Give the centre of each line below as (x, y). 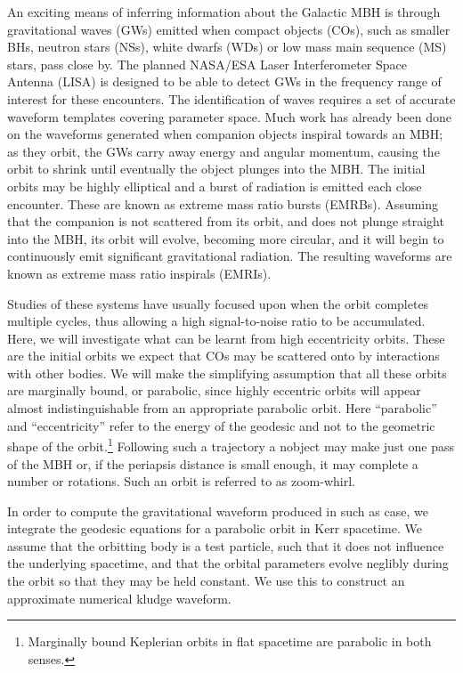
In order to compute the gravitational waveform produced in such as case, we (218, 511)
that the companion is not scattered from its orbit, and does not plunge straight (226, 221)
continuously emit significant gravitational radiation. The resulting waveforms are (230, 256)
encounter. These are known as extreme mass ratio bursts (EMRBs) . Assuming (223, 203)
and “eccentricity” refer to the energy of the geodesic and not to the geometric (221, 425)
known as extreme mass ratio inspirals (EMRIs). (139, 273)
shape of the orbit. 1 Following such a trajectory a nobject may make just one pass (231, 445)
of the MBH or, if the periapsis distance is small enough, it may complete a (213, 463)
